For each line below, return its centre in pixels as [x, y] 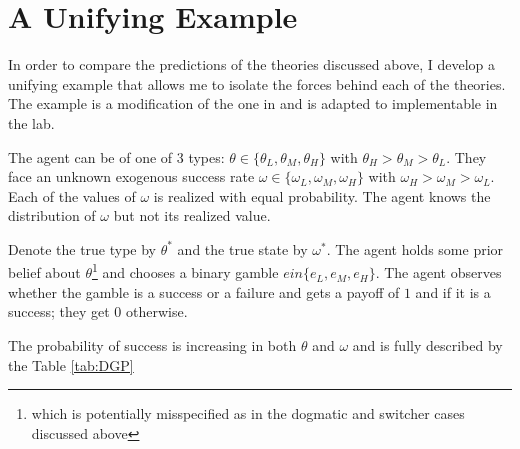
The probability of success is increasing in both [152, 344]
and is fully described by [427, 344]
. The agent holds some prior [415, 248]
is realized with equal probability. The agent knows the [322, 195]
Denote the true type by [82, 248]
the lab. [31, 122]
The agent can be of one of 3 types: [116, 156]
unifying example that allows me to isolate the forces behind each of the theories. [257, 83]
